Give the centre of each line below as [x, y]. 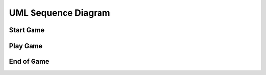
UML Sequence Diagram [60, 13]
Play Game [26, 46]
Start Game [27, 30]
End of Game [29, 62]
